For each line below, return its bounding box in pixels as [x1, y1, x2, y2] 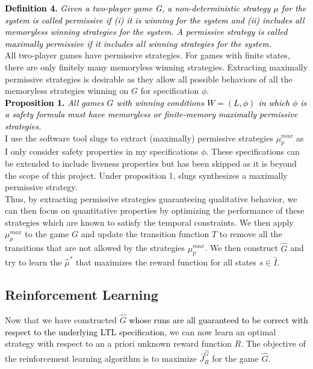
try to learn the [5, 256, 62, 268]
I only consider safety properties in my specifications [5, 145, 199, 158]
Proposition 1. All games [5, 96, 104, 108]
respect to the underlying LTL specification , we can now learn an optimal [5, 325, 276, 338]
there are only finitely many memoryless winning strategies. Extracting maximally [5, 60, 308, 73]
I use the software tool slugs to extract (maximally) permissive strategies [5, 131, 273, 144]
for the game [212, 352, 259, 365]
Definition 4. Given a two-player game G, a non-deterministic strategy [5, 2, 271, 14]
